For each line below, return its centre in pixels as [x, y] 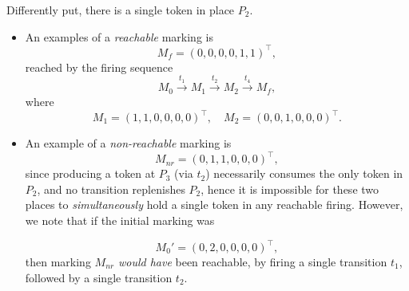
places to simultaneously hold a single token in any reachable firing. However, [214, 204]
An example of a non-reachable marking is [128, 143]
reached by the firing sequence [99, 67]
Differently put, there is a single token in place [121, 10]
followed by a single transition [99, 277]
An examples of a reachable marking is [119, 36]
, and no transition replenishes [111, 189]
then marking [58, 262]
